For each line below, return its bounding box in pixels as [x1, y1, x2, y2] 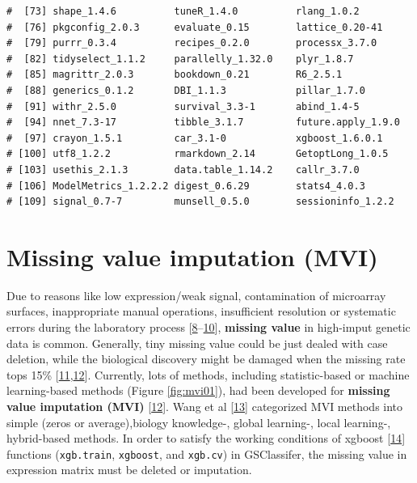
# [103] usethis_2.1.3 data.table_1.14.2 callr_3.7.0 [6, 163, 360, 176]
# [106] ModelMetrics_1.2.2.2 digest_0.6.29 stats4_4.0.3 [6, 180, 365, 192]
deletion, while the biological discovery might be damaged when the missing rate [6, 350, 406, 367]
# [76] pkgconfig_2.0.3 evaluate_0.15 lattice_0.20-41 [6, 21, 383, 33]
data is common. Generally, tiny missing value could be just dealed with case [6, 334, 388, 351]
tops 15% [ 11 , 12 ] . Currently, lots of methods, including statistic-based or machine [6, 366, 410, 383]
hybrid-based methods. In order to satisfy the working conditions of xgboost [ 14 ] [6, 430, 406, 447]
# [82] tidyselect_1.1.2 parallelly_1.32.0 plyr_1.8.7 [6, 53, 354, 65]
